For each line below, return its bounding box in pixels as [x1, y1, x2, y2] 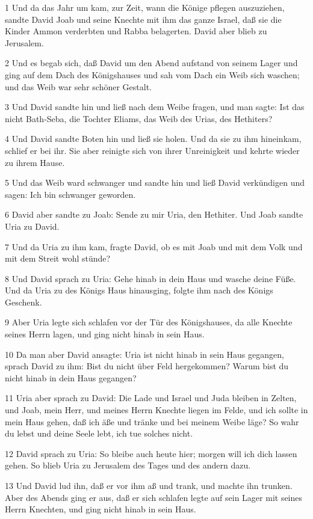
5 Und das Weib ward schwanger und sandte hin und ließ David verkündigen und [5, 176, 305, 189]
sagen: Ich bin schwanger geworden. [5, 188, 136, 200]
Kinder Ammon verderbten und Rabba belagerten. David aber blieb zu [5, 25, 267, 37]
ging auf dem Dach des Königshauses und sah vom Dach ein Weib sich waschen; [5, 68, 300, 81]
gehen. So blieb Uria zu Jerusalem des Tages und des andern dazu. [5, 459, 251, 471]
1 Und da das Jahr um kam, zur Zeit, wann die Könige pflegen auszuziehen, [5, 1, 285, 13]
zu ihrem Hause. [5, 156, 65, 168]
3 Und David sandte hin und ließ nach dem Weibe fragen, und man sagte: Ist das [5, 100, 305, 113]
